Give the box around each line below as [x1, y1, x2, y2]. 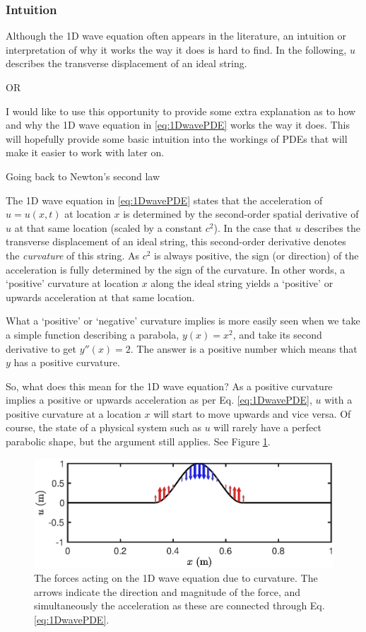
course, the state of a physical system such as [6, 420, 202, 435]
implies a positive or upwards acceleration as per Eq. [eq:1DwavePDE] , [6, 392, 312, 407]
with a [324, 392, 353, 407]
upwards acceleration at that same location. [6, 289, 195, 304]
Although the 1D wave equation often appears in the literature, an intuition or [6, 28, 346, 43]
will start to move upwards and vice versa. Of [153, 406, 351, 421]
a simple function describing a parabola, [6, 327, 179, 341]
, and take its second [232, 327, 322, 341]
